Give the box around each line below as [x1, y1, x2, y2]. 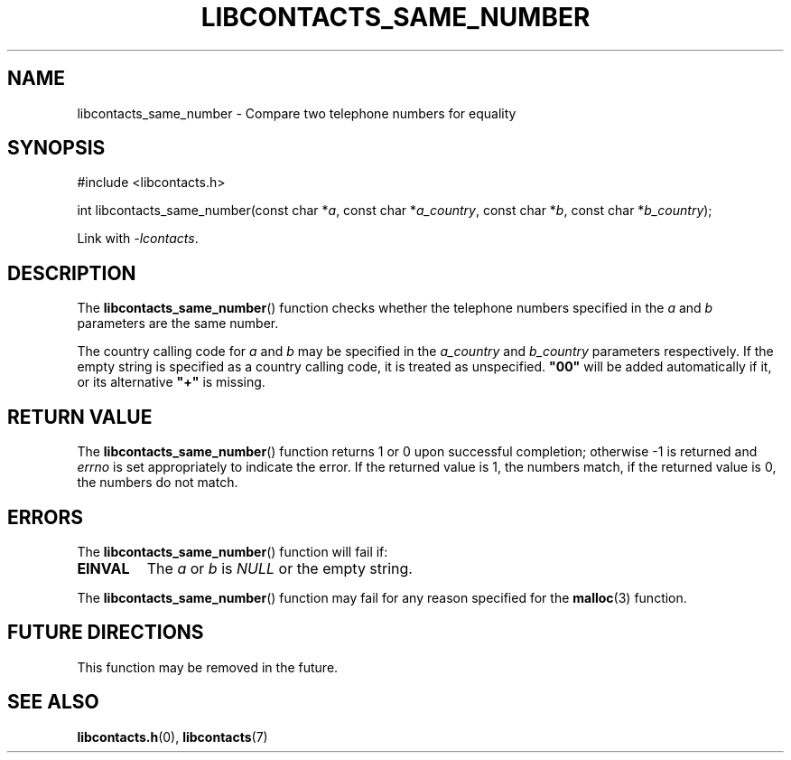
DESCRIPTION [7, 261, 136, 285]
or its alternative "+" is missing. [77, 374, 265, 390]
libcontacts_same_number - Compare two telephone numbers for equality [77, 105, 516, 121]
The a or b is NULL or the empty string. [146, 558, 413, 577]
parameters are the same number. [77, 315, 279, 332]
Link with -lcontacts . [77, 230, 199, 247]
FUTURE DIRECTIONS [7, 621, 204, 644]
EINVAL [77, 558, 130, 577]
